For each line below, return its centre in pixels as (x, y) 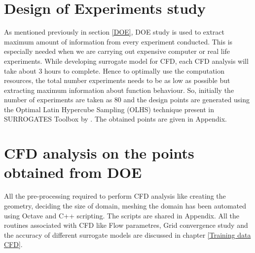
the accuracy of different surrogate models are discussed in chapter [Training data (127, 234)
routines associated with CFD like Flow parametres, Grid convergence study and (126, 225)
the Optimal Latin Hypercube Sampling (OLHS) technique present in (109, 109)
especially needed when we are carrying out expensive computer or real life (117, 51)
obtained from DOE (73, 172)
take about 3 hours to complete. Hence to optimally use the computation (114, 70)
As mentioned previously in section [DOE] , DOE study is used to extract (114, 32)
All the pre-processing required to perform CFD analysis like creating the (115, 196)
